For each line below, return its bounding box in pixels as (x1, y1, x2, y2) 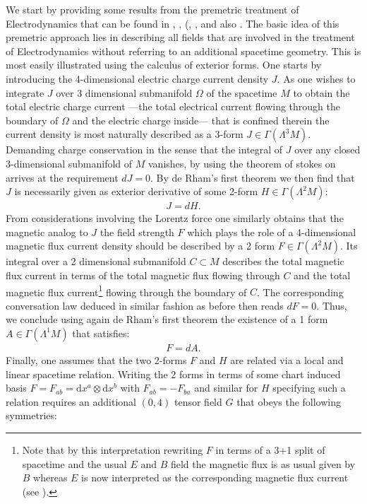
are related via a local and (230, 353, 344, 367)
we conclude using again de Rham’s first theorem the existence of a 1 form (6, 312, 328, 327)
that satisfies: (72, 325, 130, 340)
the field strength (100, 224, 174, 239)
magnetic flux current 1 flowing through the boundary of (6, 282, 247, 299)
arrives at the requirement (6, 170, 119, 184)
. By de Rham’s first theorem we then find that (150, 170, 355, 184)
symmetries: (6, 408, 57, 423)
